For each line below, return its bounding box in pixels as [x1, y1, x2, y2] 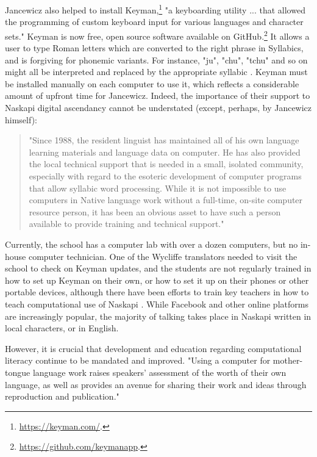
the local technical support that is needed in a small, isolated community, [29, 157, 304, 170]
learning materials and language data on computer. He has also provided [29, 145, 301, 158]
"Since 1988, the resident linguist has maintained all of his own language [29, 134, 299, 146]
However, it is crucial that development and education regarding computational [5, 342, 302, 354]
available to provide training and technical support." [29, 217, 224, 230]
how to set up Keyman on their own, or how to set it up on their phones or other [5, 273, 309, 286]
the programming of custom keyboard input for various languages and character [5, 15, 304, 28]
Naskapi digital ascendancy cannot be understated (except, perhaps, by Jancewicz [5, 101, 312, 114]
